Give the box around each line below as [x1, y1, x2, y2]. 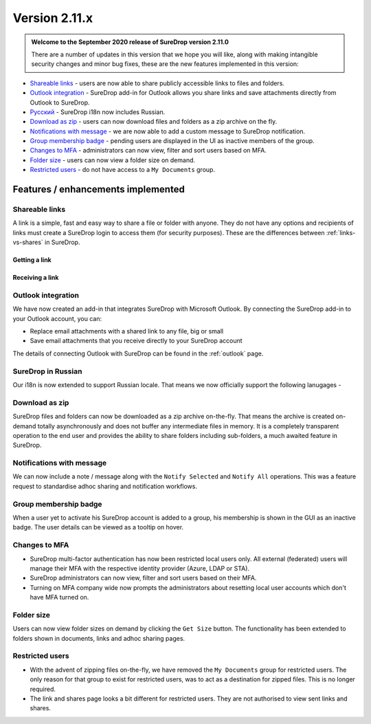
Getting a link [12, 256, 52, 264]
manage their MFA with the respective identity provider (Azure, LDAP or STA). [30, 564, 250, 572]
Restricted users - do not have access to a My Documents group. [30, 166, 216, 174]
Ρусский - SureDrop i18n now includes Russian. [30, 107, 166, 116]
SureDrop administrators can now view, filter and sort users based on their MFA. [30, 574, 257, 582]
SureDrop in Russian [12, 366, 82, 376]
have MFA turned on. [30, 593, 89, 602]
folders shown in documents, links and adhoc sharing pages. [12, 634, 185, 642]
